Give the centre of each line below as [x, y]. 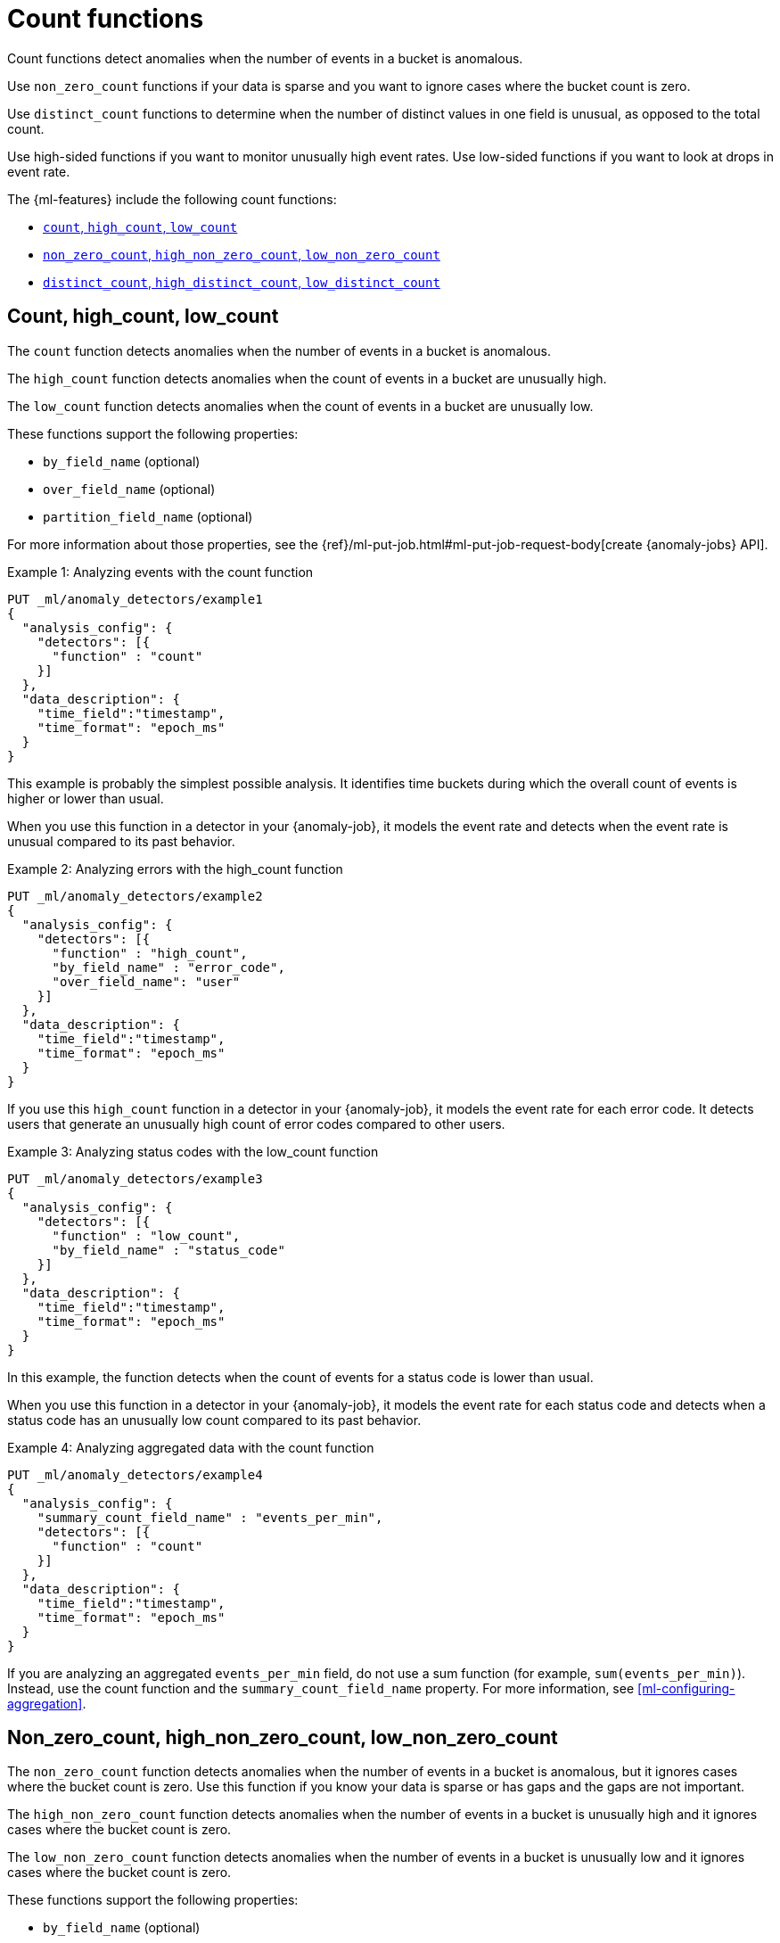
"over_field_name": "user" [146, 981]
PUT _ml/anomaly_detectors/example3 [135, 1178]
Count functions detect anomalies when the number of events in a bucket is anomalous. [265, 58]
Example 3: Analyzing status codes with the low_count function [193, 1151]
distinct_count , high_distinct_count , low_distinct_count [242, 282]
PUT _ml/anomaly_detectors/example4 [135, 1474]
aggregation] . [47, 1703]
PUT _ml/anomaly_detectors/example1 [135, 599]
